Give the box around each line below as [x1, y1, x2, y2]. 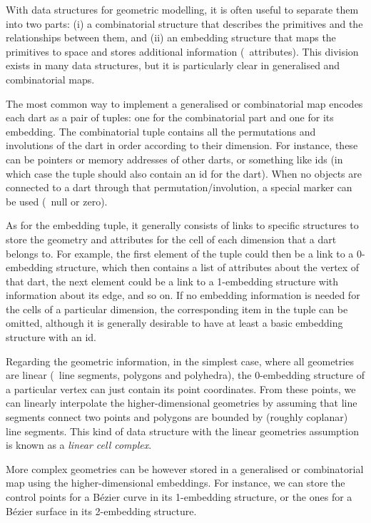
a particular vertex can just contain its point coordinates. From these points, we [6, 381, 356, 396]
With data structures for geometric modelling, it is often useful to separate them [6, 2, 359, 16]
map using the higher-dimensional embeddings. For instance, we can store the [6, 475, 345, 490]
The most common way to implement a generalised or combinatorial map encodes [6, 96, 363, 111]
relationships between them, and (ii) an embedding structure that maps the [6, 30, 336, 45]
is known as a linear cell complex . [6, 437, 152, 452]
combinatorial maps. [6, 71, 95, 86]
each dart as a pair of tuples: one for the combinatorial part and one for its [6, 110, 334, 125]
